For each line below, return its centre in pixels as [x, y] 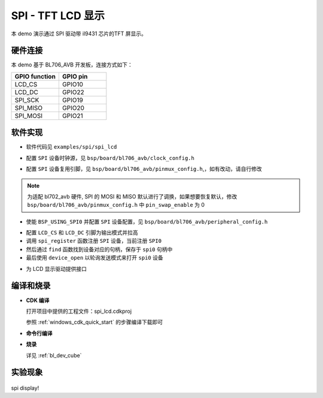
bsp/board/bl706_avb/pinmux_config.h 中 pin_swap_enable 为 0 [116, 205]
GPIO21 [72, 116]
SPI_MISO [29, 108]
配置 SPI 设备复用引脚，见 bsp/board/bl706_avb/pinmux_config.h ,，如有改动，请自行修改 [144, 169]
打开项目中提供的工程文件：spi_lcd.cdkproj [79, 311]
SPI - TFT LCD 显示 [58, 16]
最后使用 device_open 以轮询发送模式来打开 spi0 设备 [95, 258]
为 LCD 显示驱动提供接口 [56, 269]
